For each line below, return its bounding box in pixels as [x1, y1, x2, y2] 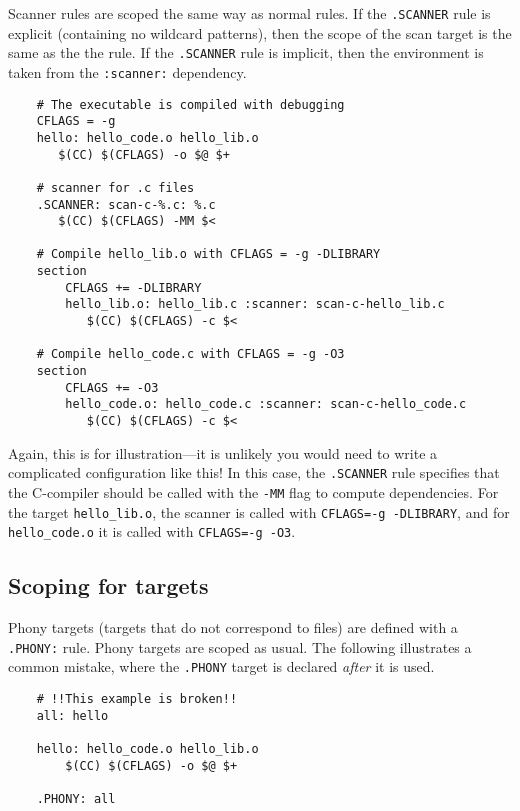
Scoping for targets [8, 570, 209, 601]
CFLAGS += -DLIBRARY [65, 280, 202, 295]
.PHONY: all [36, 791, 116, 806]
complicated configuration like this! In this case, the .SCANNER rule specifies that [8, 462, 500, 483]
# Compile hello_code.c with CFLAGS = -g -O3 [36, 347, 345, 362]
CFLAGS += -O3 [65, 380, 159, 395]
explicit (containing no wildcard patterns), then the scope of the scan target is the [8, 22, 512, 43]
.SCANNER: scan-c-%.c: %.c [36, 197, 216, 212]
